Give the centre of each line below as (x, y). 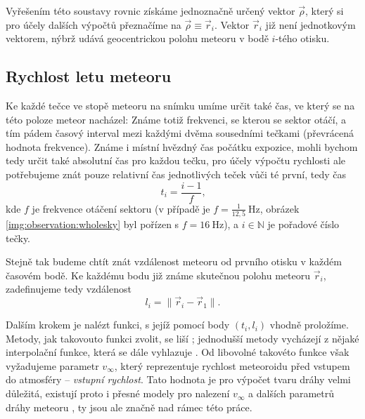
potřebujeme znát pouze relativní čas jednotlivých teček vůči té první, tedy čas (176, 174)
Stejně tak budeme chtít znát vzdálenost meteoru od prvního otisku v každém (174, 261)
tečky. (18, 238)
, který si (324, 11)
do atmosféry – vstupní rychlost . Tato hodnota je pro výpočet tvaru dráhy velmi (178, 379)
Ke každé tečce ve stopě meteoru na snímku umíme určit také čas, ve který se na (180, 105)
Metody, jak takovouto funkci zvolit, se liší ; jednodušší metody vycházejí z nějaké (182, 338)
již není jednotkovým (310, 24)
